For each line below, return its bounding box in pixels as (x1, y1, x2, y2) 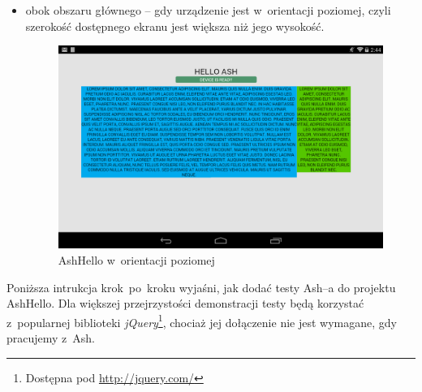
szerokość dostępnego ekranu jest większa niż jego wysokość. (25, 17, 325, 34)
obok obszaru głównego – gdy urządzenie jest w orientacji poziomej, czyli (25, 2, 391, 18)
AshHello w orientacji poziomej (58, 251, 215, 268)
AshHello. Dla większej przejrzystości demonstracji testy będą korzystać (6, 295, 364, 312)
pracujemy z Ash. (6, 329, 96, 346)
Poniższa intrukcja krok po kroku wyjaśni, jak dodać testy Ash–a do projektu (6, 278, 396, 295)
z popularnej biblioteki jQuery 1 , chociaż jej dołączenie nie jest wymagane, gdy (6, 311, 397, 330)
